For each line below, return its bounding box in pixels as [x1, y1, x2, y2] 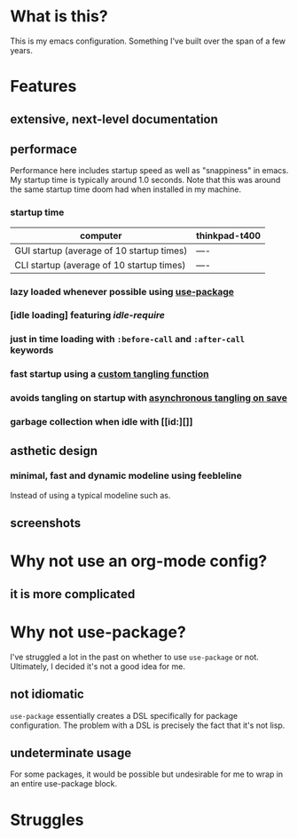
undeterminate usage [10, 745, 132, 761]
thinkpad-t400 [195, 229, 261, 242]
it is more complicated [10, 587, 136, 602]
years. [10, 44, 34, 55]
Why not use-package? [10, 622, 187, 642]
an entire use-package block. [10, 778, 118, 789]
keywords [10, 344, 54, 356]
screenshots [10, 515, 82, 531]
